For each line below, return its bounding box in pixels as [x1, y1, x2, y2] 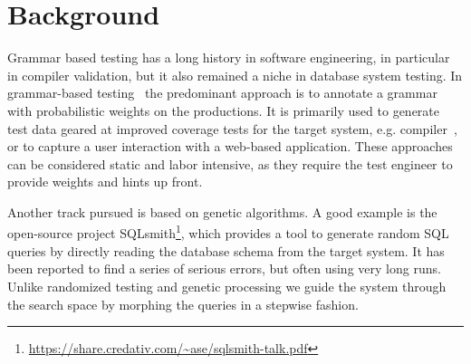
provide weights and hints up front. [7, 172, 203, 191]
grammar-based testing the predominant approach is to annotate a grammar [7, 83, 437, 102]
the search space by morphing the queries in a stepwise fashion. [7, 294, 359, 313]
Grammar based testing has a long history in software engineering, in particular [7, 48, 450, 67]
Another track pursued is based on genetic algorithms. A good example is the [7, 202, 437, 221]
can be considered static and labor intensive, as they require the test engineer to [7, 154, 453, 173]
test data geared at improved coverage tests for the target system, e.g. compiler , [7, 119, 457, 138]
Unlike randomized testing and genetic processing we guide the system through [7, 276, 447, 295]
